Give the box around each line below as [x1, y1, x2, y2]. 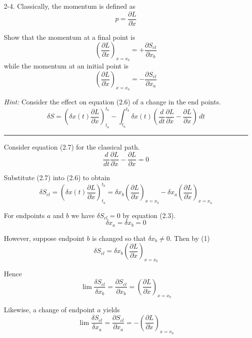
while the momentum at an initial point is [4, 61, 129, 71]
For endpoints [4, 210, 45, 220]
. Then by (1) [170, 233, 210, 243]
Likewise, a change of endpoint [4, 304, 95, 315]
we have [71, 210, 95, 220]
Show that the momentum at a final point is [4, 32, 135, 42]
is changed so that [92, 233, 146, 243]
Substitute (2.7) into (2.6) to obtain [4, 172, 110, 183]
